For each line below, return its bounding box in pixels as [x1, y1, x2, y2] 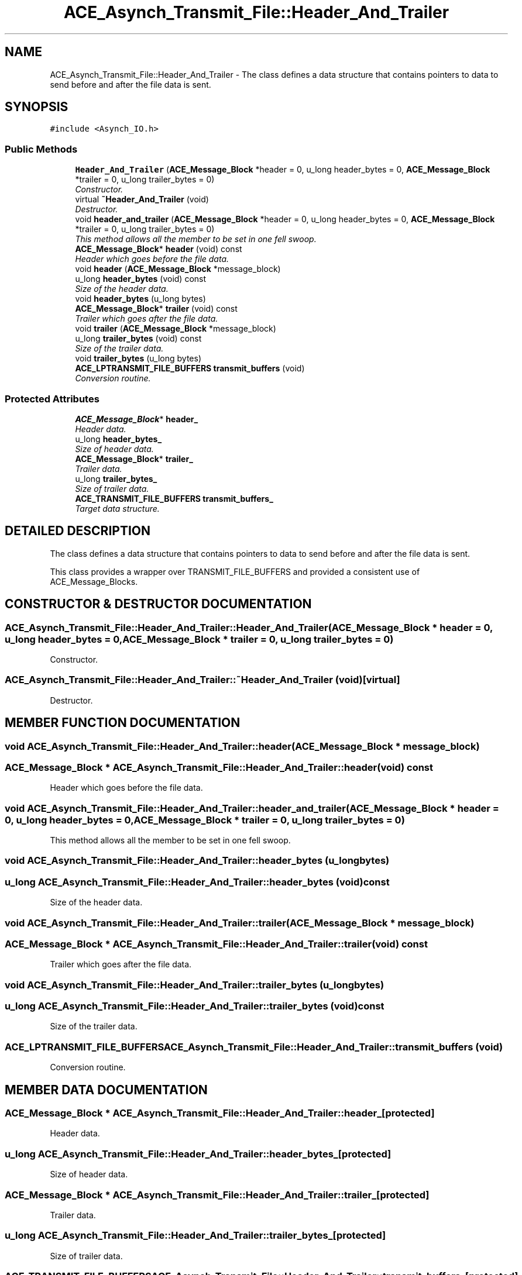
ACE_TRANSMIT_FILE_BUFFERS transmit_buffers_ [75, 493, 273, 504]
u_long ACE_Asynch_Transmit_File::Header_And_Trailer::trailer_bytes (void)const [5, 1000, 384, 1012]
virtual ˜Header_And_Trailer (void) [75, 194, 209, 205]
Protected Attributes [5, 392, 99, 405]
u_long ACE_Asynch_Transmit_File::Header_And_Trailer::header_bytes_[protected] [5, 1147, 391, 1160]
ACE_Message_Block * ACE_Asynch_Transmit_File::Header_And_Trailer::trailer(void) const [5, 938, 428, 950]
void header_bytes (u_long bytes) [75, 294, 206, 304]
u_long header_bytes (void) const [75, 274, 207, 284]
